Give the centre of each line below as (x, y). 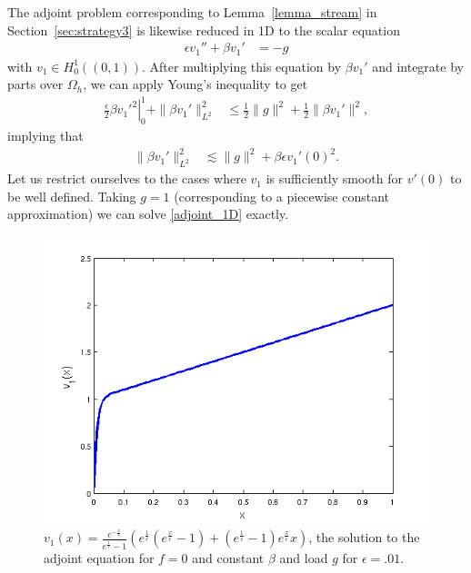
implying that (45, 136)
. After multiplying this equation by (241, 66)
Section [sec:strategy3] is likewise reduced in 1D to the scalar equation (204, 30)
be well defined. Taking (72, 196)
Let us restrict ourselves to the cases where (127, 178)
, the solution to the (364, 537)
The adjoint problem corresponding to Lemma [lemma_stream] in (192, 12)
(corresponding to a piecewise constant (281, 196)
